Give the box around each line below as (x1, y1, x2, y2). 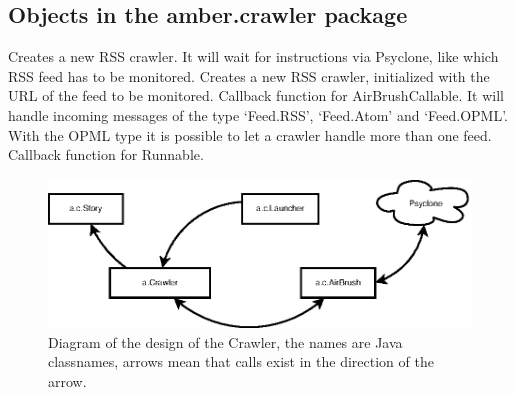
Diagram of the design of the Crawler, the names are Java (48, 331, 403, 352)
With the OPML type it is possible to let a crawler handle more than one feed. (8, 124, 492, 145)
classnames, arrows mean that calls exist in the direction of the (48, 351, 434, 372)
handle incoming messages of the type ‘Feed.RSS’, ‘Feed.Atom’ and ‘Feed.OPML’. (8, 104, 508, 125)
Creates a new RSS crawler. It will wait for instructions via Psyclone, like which (8, 46, 499, 67)
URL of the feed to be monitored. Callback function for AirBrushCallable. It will (8, 85, 504, 106)
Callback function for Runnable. (8, 144, 204, 165)
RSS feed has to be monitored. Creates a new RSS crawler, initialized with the (8, 65, 490, 86)
